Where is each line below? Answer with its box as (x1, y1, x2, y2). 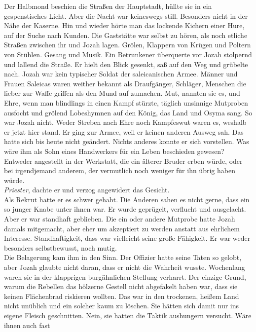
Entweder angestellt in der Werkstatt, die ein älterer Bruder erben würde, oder (4, 155, 243, 166)
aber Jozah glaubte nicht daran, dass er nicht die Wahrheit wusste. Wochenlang (4, 262, 245, 272)
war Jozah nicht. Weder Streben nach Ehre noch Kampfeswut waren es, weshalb (4, 117, 247, 127)
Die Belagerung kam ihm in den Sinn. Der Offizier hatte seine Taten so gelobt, (4, 252, 242, 262)
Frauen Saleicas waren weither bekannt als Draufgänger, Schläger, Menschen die (4, 78, 246, 88)
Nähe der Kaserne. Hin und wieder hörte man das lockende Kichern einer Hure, (4, 20, 245, 31)
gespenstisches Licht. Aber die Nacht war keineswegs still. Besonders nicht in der (4, 10, 248, 21)
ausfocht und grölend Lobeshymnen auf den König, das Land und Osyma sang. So (4, 107, 253, 117)
